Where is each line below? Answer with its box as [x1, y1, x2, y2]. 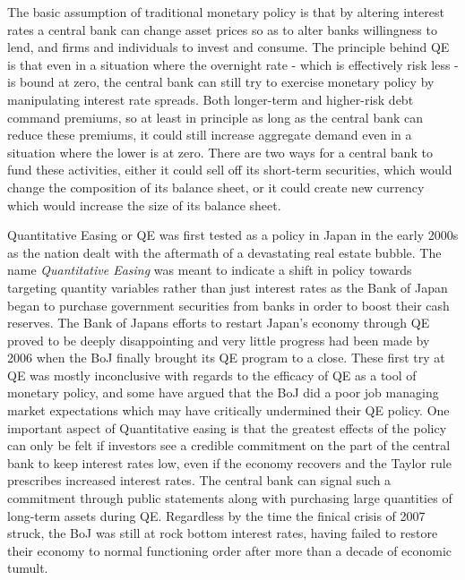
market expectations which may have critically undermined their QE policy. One [7, 401, 450, 420]
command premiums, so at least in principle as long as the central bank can [7, 107, 424, 126]
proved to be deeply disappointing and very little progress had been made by [7, 330, 430, 349]
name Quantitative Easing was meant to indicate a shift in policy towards [7, 260, 412, 279]
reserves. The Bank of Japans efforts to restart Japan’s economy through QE [7, 313, 430, 332]
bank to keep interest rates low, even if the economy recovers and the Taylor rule [7, 453, 452, 472]
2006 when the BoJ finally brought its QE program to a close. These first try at [7, 348, 445, 367]
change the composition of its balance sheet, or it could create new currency [7, 177, 425, 196]
